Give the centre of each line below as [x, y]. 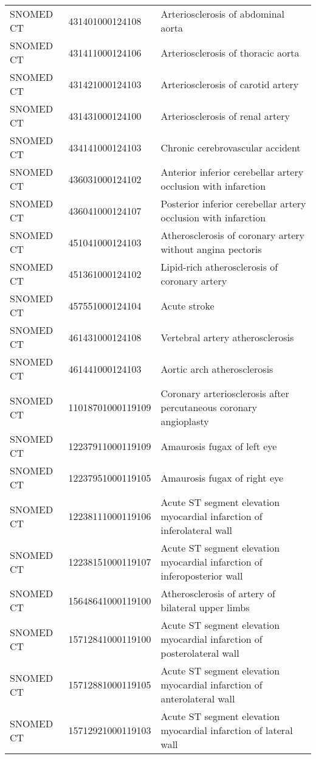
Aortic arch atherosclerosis [217, 369]
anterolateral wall [198, 698]
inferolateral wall [196, 530]
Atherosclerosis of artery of [218, 593]
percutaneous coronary [209, 407]
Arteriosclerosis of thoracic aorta [230, 52]
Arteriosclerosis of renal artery [225, 116]
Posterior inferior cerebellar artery [233, 203]
